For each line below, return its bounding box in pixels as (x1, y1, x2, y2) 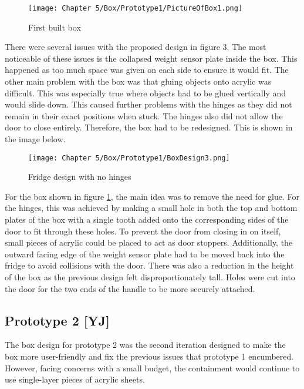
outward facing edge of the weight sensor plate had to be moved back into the (5, 247, 285, 260)
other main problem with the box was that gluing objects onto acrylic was (5, 75, 272, 88)
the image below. (5, 133, 66, 145)
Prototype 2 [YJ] (5, 311, 110, 329)
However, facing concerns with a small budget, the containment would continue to (5, 361, 300, 374)
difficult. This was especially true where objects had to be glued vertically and (5, 86, 286, 99)
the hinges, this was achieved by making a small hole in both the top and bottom (5, 202, 298, 214)
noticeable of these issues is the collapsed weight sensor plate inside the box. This (5, 52, 298, 64)
